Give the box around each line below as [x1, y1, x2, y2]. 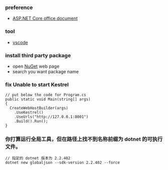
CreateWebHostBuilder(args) [10, 106, 69, 111]
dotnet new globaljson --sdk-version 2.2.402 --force [5, 160, 120, 165]
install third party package [5, 52, 71, 59]
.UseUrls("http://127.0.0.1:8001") [14, 114, 89, 119]
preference [5, 4, 33, 11]
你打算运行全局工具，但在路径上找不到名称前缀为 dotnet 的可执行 [5, 136, 163, 143]
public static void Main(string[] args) [5, 97, 91, 102]
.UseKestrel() [14, 110, 44, 115]
